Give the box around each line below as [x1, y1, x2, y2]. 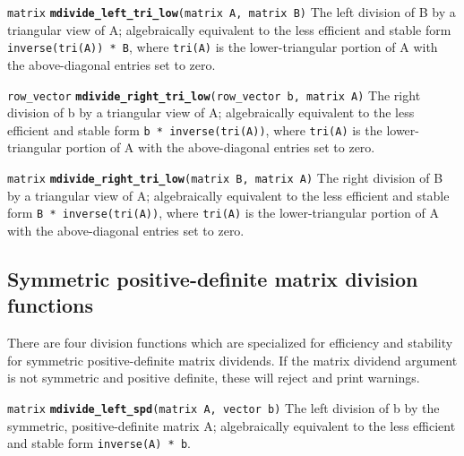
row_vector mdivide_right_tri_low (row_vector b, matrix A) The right [7, 85, 421, 104]
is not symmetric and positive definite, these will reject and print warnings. [7, 368, 420, 387]
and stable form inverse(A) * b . [7, 434, 191, 452]
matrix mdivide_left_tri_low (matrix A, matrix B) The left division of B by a [7, 3, 456, 21]
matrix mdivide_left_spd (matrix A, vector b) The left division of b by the [7, 398, 440, 417]
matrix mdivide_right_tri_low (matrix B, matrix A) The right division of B [7, 168, 443, 186]
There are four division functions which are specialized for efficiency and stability [7, 333, 453, 352]
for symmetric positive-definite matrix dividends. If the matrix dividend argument [7, 350, 458, 369]
